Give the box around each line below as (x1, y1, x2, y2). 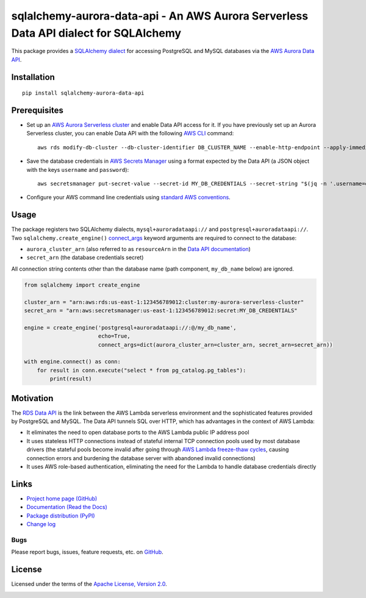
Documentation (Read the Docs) (26, 504, 108, 511)
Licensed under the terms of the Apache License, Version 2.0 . (11, 580, 167, 588)
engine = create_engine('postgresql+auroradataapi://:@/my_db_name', (24, 324, 237, 331)
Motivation (11, 393, 54, 404)
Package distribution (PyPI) (26, 512, 95, 519)
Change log (26, 521, 56, 528)
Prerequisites (11, 105, 63, 115)
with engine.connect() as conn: (24, 358, 121, 365)
